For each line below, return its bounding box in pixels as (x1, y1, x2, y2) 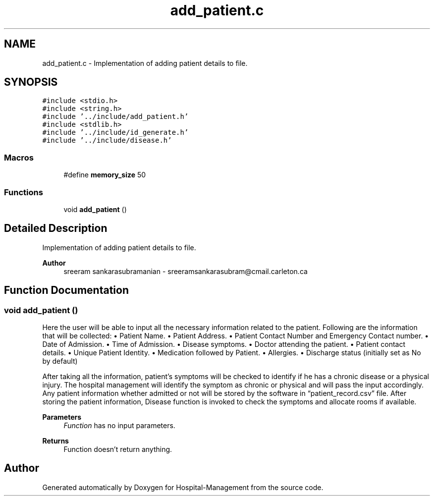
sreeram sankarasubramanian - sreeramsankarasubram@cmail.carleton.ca (63, 267, 308, 276)
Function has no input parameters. (63, 421, 175, 430)
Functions (4, 187, 43, 197)
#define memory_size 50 (63, 170, 146, 179)
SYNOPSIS (4, 76, 58, 89)
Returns (42, 437, 69, 445)
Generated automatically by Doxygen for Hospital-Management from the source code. (42, 483, 324, 492)
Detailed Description (4, 222, 108, 235)
